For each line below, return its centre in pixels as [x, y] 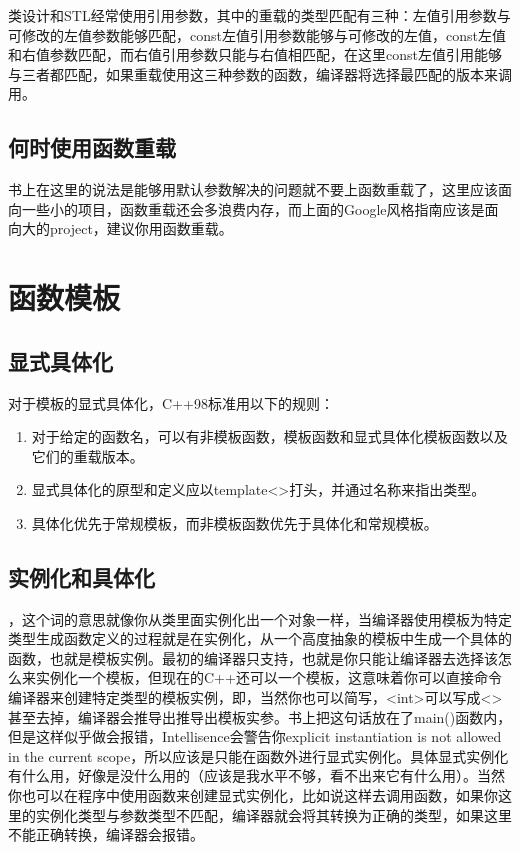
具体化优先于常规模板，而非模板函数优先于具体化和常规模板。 [234, 522]
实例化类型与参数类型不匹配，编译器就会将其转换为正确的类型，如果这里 [273, 814]
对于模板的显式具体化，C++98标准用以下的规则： [171, 402]
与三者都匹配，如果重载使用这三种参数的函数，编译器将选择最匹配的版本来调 [260, 73]
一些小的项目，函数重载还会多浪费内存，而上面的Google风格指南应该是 [253, 208]
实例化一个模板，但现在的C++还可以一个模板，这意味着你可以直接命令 [268, 677]
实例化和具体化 [81, 576]
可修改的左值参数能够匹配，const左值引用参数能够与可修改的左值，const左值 [257, 34]
